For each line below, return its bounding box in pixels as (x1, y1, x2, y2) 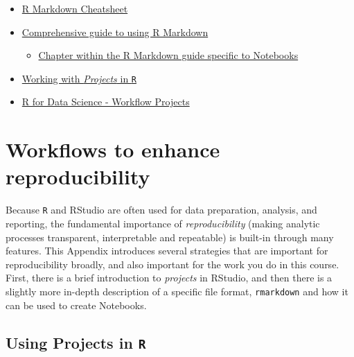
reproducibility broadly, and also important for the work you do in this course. (6, 256, 339, 271)
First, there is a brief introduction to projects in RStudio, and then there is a (6, 270, 333, 285)
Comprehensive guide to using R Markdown (21, 24, 209, 39)
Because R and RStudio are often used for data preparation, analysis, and (6, 202, 317, 217)
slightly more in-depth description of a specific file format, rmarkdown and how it (6, 284, 348, 298)
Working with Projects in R (21, 71, 136, 85)
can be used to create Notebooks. (6, 297, 147, 312)
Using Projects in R (6, 331, 146, 353)
